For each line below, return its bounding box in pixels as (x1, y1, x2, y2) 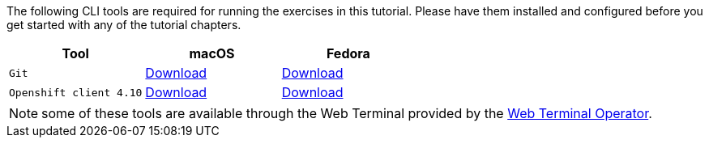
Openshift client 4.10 (9, 86, 143, 99)
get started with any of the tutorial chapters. (6, 18, 241, 32)
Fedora (326, 45, 370, 61)
